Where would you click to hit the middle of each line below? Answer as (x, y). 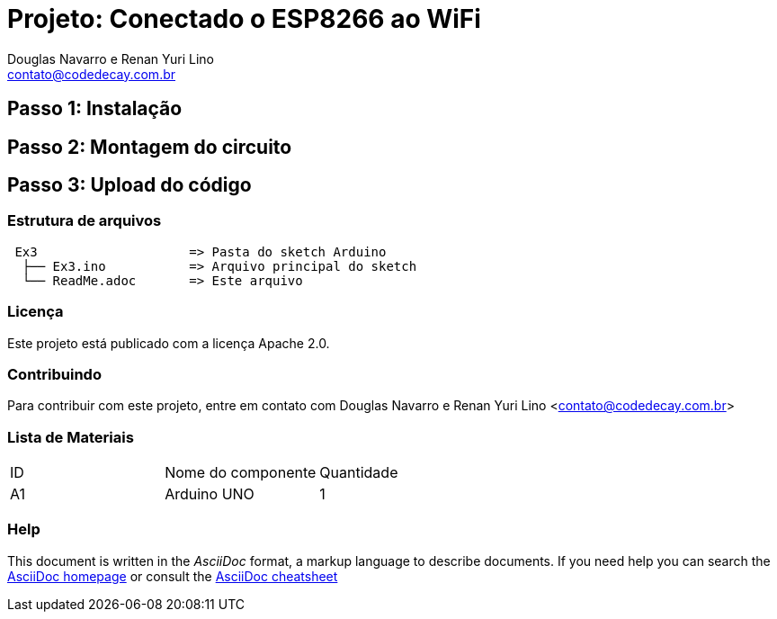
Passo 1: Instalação (95, 109)
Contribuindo (54, 374)
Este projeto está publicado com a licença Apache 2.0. (169, 343)
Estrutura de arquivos (85, 221)
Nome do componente (241, 473)
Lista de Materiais (71, 437)
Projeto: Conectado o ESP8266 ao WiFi (244, 19)
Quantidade (359, 473)
